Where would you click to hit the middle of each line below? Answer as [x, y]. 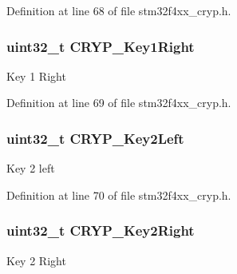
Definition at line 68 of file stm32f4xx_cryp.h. [119, 10]
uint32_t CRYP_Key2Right [101, 230]
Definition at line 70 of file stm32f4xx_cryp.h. [119, 195]
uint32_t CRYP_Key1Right [101, 46]
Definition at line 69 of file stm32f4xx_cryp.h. [119, 103]
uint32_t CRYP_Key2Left [95, 138]
